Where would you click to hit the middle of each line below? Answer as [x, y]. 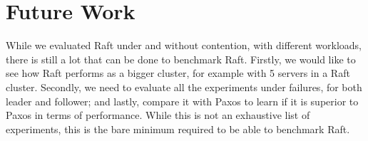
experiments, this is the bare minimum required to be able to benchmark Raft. [178, 129]
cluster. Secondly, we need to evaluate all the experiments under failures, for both [184, 87]
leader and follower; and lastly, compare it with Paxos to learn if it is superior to [182, 101]
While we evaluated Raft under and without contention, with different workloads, [184, 45]
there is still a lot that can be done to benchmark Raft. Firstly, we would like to [181, 59]
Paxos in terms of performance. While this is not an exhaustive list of [158, 115]
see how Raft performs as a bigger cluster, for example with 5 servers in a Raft [178, 73]
